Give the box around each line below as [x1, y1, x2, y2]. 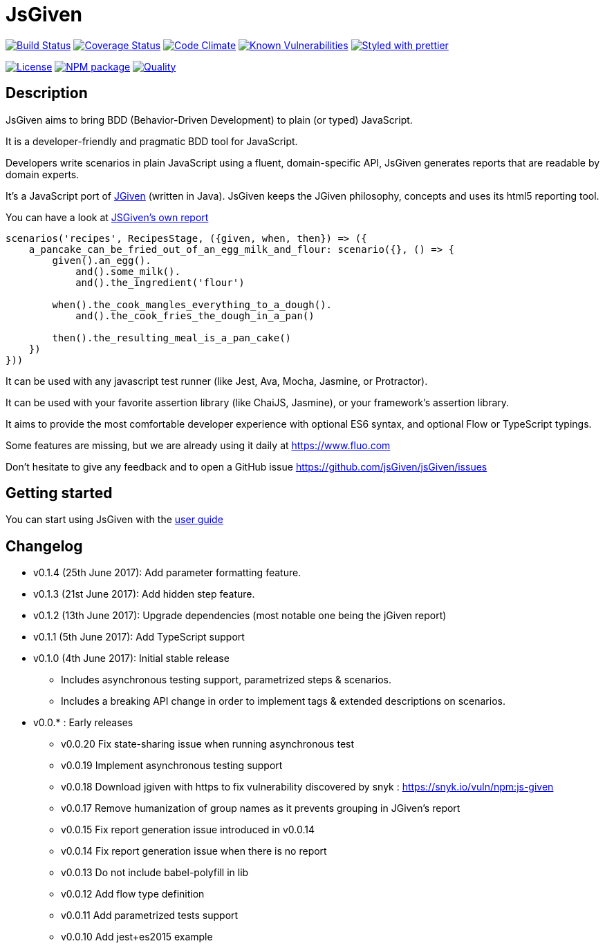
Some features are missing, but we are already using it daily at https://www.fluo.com [6, 439, 391, 451]
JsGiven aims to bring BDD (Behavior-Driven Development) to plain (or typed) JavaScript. [6, 113, 413, 126]
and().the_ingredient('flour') [75, 276, 245, 288]
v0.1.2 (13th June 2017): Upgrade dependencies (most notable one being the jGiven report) [33, 609, 447, 622]
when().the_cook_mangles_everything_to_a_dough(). [52, 298, 333, 310]
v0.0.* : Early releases [33, 717, 133, 729]
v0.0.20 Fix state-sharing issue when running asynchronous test [61, 738, 355, 750]
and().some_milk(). [75, 265, 180, 277]
